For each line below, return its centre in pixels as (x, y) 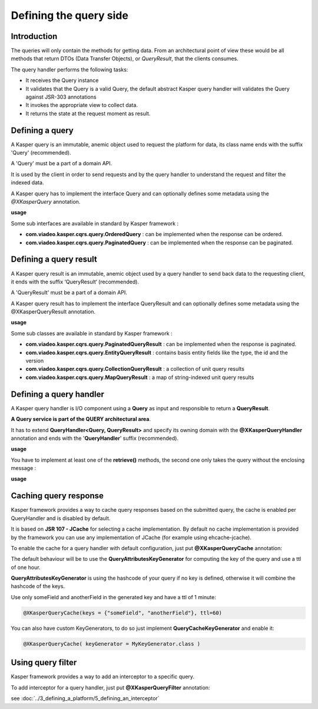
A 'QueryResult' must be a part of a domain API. (69, 293)
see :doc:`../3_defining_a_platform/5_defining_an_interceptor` (85, 698)
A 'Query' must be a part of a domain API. (62, 164)
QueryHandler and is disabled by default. (61, 518)
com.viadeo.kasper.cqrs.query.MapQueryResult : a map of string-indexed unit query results (140, 377)
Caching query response (57, 496)
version (35, 361)
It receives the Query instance (62, 80)
